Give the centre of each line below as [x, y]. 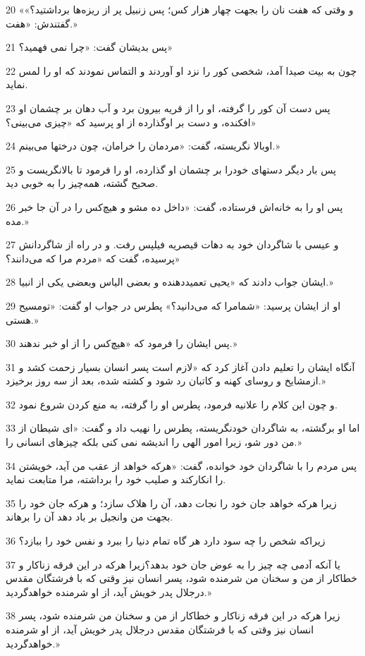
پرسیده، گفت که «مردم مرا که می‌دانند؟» [93, 258]
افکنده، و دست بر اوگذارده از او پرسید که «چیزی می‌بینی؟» [131, 122]
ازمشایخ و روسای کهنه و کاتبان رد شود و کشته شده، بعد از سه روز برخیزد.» [166, 381]
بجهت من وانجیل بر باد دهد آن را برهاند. [89, 517]
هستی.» [22, 319]
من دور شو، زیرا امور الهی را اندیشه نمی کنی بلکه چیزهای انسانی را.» [154, 442]
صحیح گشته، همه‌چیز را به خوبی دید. [82, 183]
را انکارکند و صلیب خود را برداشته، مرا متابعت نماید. [116, 479]
